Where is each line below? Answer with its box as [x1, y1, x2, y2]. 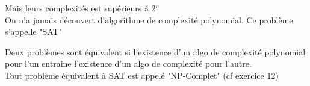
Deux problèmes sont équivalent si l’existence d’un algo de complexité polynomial [5, 45, 306, 58]
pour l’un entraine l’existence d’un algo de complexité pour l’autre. [5, 57, 252, 70]
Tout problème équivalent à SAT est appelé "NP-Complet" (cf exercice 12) [5, 69, 279, 81]
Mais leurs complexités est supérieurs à [5, 2, 149, 14]
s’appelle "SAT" [5, 25, 62, 38]
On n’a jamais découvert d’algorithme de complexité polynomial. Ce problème [5, 13, 293, 26]
